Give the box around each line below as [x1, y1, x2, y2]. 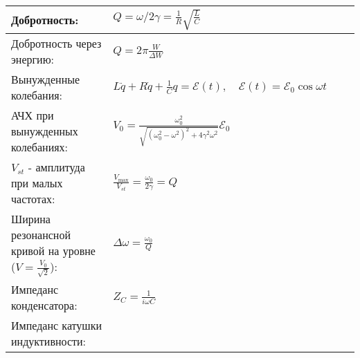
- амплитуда [28, 158, 85, 175]
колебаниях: [11, 138, 69, 155]
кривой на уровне [11, 242, 96, 258]
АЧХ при [11, 106, 54, 123]
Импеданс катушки [11, 317, 102, 333]
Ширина [11, 210, 51, 227]
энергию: [11, 50, 55, 67]
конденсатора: [11, 297, 78, 313]
